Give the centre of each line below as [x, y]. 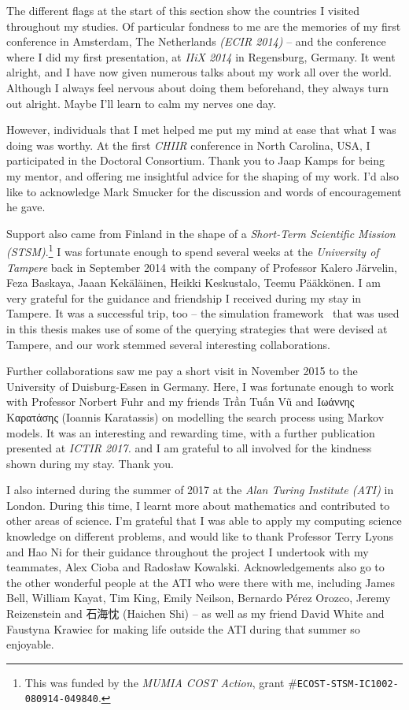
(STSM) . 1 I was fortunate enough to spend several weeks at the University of [193, 250]
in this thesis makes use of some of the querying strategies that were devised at [197, 328]
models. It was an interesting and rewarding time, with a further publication [191, 432]
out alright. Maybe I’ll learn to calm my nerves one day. [141, 103]
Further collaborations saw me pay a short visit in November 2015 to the [182, 371]
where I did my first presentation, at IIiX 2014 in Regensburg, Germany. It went [201, 56]
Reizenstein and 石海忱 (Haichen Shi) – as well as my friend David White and [195, 613]
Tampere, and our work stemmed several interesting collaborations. [168, 344]
